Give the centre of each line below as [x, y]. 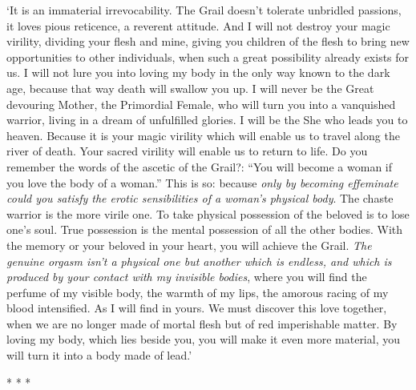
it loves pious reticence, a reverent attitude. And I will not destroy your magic [198, 25]
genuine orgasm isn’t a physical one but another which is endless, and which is [199, 261]
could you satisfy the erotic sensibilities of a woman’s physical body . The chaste [200, 198]
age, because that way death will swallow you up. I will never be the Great [190, 88]
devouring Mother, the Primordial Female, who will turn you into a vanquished [201, 104]
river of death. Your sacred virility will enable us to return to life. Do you [187, 151]
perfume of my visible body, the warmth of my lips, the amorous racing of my [198, 292]
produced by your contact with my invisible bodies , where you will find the [187, 277]
